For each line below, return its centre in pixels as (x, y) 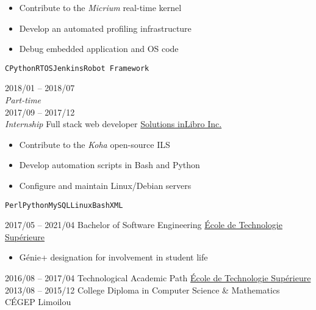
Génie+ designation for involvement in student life (113, 257)
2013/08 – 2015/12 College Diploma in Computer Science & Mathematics (142, 290)
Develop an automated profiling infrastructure (105, 28)
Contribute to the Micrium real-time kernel (100, 7)
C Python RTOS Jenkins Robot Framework (77, 68)
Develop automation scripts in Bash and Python (110, 165)
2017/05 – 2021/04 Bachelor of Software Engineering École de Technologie (144, 225)
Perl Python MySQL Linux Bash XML (64, 205)
